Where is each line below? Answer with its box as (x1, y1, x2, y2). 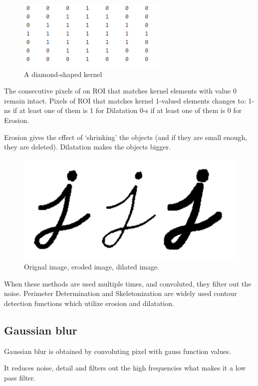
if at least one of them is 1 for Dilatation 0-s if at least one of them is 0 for (12, 105, 242, 115)
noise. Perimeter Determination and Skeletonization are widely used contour (4, 288, 237, 298)
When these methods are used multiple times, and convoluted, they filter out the (4, 278, 252, 288)
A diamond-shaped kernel (24, 68, 102, 79)
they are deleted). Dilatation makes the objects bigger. (4, 141, 171, 152)
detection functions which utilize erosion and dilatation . (4, 297, 174, 308)
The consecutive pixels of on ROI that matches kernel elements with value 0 (4, 85, 237, 96)
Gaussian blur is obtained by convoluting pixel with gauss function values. (4, 345, 231, 356)
